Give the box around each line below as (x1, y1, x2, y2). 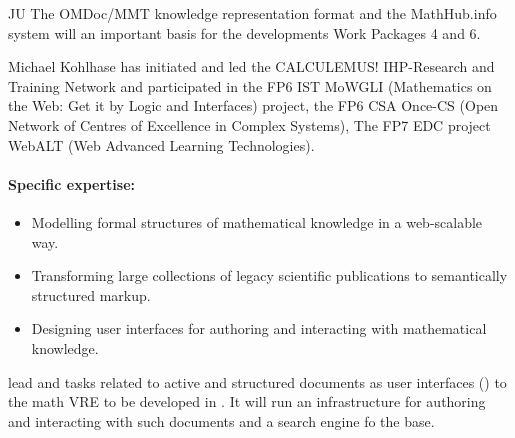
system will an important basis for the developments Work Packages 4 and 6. (8, 22, 481, 43)
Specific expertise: (8, 173, 136, 194)
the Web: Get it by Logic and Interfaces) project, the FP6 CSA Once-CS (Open (8, 95, 499, 116)
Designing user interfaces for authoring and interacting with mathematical (31, 318, 487, 339)
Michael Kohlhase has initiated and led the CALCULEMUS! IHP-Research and (8, 56, 495, 77)
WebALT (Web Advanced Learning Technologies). (8, 134, 315, 155)
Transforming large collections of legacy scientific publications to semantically (31, 265, 508, 286)
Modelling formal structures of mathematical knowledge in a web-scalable (31, 211, 483, 232)
